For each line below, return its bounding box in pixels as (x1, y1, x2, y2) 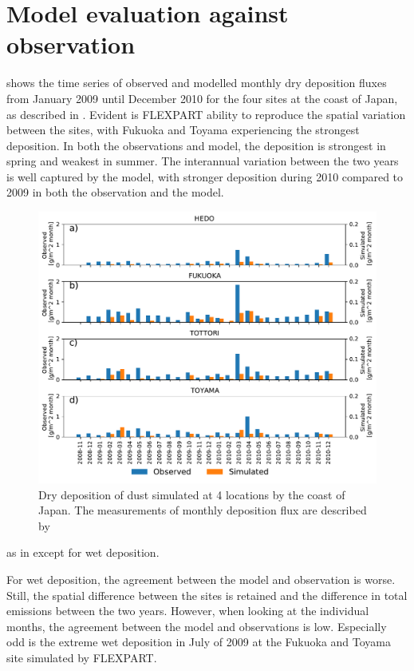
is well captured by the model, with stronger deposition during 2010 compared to (6, 168, 404, 185)
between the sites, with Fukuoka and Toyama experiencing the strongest (6, 121, 360, 138)
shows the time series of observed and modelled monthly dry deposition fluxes (6, 74, 387, 91)
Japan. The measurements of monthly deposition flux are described (38, 502, 367, 518)
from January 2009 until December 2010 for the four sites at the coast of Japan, (6, 89, 398, 106)
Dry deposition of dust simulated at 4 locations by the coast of (38, 486, 345, 502)
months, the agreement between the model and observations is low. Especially (6, 617, 387, 634)
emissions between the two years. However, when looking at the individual (6, 602, 369, 619)
